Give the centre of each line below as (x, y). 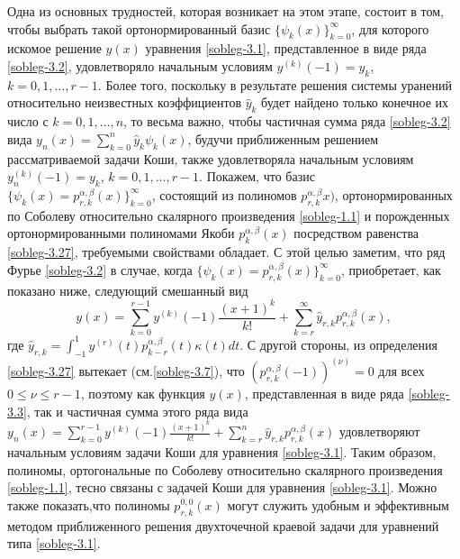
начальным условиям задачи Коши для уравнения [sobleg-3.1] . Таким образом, (222, 452)
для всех (401, 371)
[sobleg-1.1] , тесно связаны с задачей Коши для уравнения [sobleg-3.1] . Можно (222, 487)
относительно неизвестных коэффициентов (125, 102)
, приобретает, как (391, 269)
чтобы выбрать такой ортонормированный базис (139, 28)
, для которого (390, 28)
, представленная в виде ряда (324, 394)
